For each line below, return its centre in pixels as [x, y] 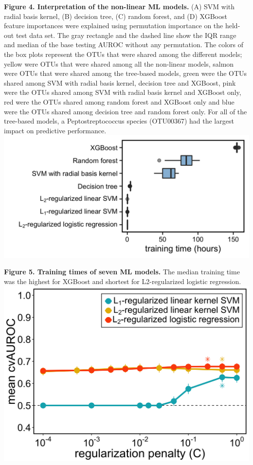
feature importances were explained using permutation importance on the [114, 26]
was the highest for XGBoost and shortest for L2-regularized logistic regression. [123, 281]
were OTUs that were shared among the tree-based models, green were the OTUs [126, 73]
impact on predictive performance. [55, 130]
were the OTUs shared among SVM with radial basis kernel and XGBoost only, [123, 92]
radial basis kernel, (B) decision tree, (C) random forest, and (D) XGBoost [116, 16]
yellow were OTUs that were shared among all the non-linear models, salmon [119, 63]
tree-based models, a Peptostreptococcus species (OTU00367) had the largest [119, 121]
